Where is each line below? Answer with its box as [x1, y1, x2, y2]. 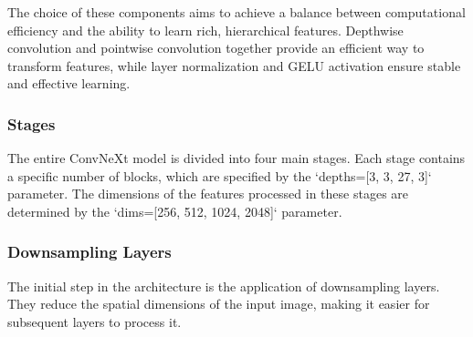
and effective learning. [7, 74, 131, 93]
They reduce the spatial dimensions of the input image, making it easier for [7, 294, 430, 313]
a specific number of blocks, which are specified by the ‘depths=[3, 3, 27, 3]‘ [7, 166, 432, 185]
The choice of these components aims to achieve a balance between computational [7, 3, 466, 21]
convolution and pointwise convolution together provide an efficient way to [7, 38, 425, 57]
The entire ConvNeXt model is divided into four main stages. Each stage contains [7, 148, 466, 168]
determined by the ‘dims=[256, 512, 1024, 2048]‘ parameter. [7, 201, 342, 220]
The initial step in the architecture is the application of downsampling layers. [7, 276, 440, 295]
